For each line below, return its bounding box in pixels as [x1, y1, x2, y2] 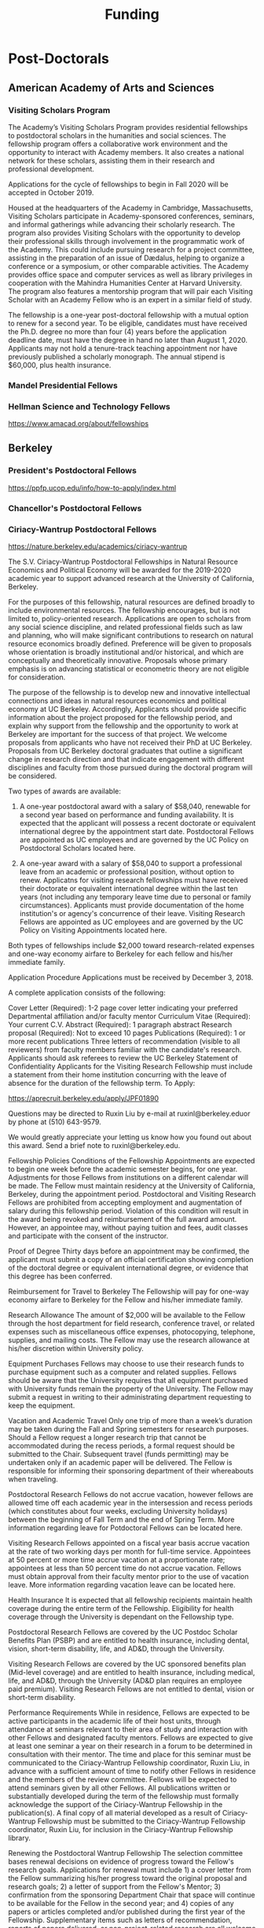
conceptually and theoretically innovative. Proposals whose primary [8, 656, 228, 665]
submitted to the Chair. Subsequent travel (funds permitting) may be [8, 1449, 229, 1459]
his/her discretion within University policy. [8, 1344, 144, 1353]
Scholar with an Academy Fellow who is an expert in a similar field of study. [8, 295, 252, 304]
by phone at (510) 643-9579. [8, 1117, 102, 1126]
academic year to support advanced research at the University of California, [8, 574, 255, 583]
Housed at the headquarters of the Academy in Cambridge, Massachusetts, [8, 203, 253, 212]
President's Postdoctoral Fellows [8, 465, 137, 476]
